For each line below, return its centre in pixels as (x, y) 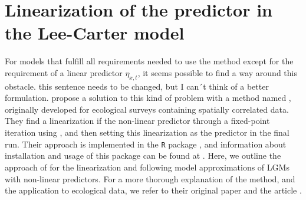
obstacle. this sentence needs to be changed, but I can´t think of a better (137, 86)
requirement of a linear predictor (64, 72)
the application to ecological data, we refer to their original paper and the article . (153, 190)
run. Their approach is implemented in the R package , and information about (146, 144)
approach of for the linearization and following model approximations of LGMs (147, 167)
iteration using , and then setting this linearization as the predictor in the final (147, 132)
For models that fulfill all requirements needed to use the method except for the (149, 61)
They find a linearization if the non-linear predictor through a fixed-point (137, 121)
